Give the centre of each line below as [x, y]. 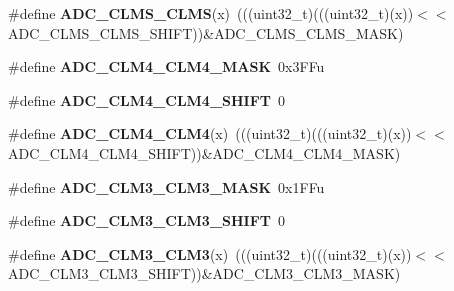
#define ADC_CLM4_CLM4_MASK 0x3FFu [166, 66]
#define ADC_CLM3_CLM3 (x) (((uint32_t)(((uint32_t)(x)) [210, 253]
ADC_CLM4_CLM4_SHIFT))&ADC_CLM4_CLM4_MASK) [204, 152]
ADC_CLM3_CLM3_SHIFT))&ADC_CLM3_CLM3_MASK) [204, 273]
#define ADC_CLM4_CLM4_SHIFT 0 [147, 99]
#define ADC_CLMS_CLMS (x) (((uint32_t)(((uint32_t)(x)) [211, 13]
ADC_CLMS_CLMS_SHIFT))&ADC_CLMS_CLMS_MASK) [206, 32]
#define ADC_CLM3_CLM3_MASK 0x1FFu [166, 186]
